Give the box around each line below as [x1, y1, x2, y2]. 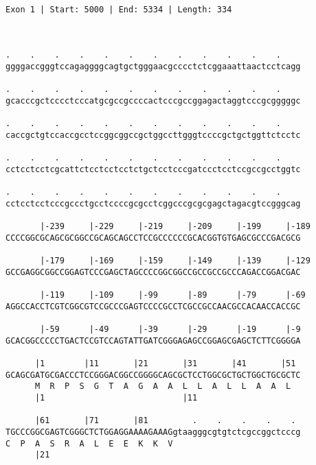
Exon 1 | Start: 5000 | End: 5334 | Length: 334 [5, 4, 232, 14]
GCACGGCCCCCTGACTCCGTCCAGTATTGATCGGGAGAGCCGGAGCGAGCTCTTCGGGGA [5, 335, 301, 346]
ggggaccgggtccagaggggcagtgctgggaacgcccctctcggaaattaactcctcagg [5, 61, 301, 71]
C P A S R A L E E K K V [5, 438, 173, 449]
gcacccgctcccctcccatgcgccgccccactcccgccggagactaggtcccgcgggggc [5, 95, 301, 106]
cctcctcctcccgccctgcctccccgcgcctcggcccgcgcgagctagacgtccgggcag [5, 198, 301, 208]
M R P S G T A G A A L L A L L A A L [34, 381, 291, 392]
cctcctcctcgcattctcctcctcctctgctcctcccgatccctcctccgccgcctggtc [5, 164, 301, 174]
